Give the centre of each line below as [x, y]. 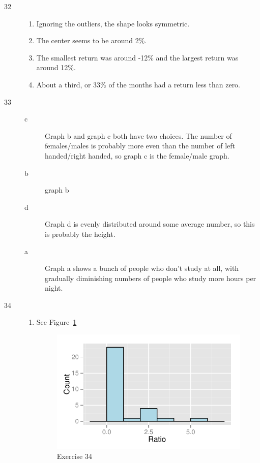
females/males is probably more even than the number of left [140, 146]
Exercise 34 [74, 456]
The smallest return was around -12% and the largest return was [137, 57]
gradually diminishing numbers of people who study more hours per [151, 278]
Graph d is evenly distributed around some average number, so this [150, 224]
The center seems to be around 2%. [92, 40]
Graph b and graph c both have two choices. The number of [138, 135]
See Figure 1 [56, 322]
